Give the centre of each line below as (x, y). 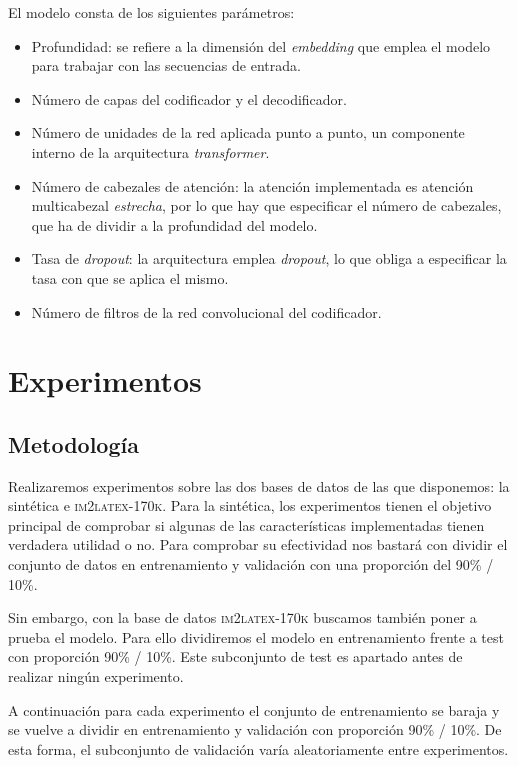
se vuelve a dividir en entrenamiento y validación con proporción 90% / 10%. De (255, 729)
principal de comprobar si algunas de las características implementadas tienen (246, 524)
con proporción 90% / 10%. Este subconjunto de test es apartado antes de (235, 656)
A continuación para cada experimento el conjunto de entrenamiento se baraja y (254, 709)
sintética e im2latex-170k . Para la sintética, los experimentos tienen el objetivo (250, 505)
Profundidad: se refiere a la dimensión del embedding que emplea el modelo (261, 45)
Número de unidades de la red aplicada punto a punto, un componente (248, 132)
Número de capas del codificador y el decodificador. (189, 98)
